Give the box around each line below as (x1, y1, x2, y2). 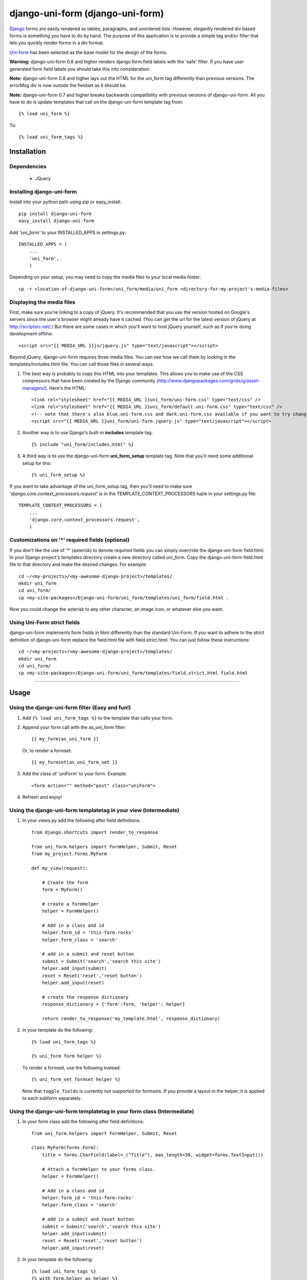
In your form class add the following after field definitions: (22, 1119, 144, 1125)
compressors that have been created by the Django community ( (22, 378, 159, 384)
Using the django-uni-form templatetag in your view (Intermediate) (9, 807, 180, 814)
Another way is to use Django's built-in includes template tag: (22, 430, 153, 436)
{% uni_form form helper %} (31, 1053, 102, 1059)
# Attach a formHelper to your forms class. (41, 1166, 156, 1172)
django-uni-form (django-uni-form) (9, 8, 164, 19)
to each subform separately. (22, 1095, 82, 1101)
